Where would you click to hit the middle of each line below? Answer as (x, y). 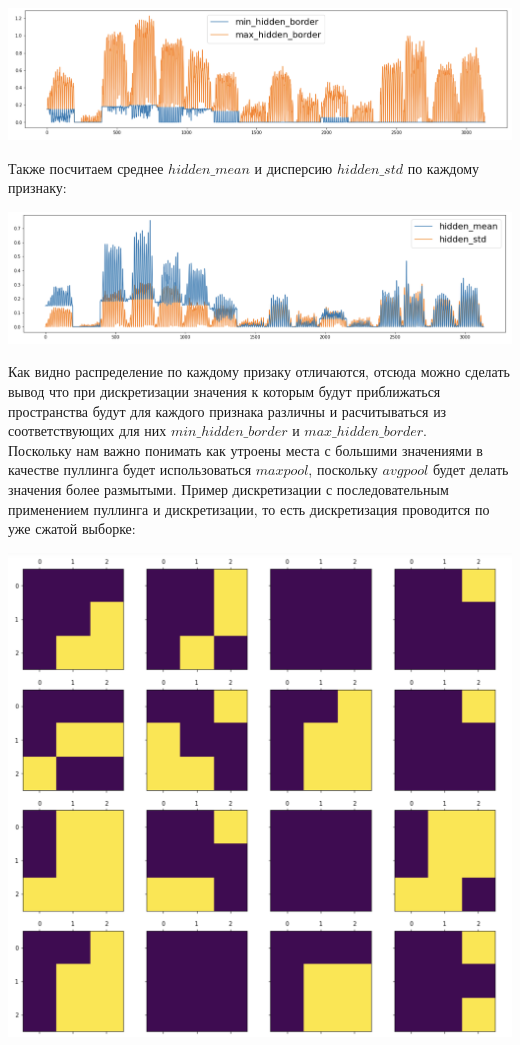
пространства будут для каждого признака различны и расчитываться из (227, 410)
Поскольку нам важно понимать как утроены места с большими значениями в (245, 449)
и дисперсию (293, 167)
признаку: (37, 187)
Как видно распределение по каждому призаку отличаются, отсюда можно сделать (259, 371)
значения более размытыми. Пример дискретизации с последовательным (228, 489)
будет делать (470, 469)
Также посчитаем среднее (86, 167)
